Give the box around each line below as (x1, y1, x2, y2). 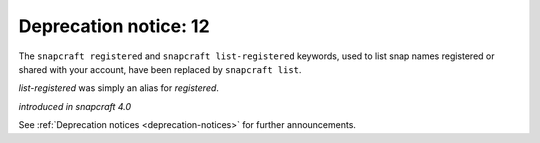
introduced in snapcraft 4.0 (18, 100, 132, 112)
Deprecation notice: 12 (18, 15, 210, 37)
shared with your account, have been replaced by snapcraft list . (18, 63, 302, 75)
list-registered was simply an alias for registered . (18, 82, 220, 94)
